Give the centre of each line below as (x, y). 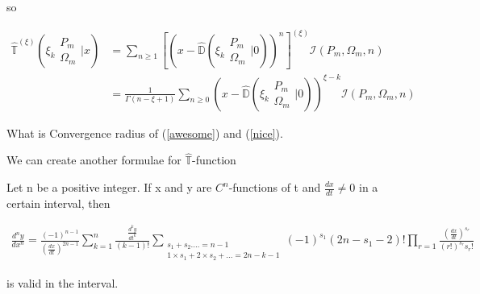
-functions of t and (275, 187)
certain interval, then (58, 203)
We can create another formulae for (94, 160)
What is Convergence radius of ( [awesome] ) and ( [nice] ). (145, 133)
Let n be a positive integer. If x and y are (109, 187)
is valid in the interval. (63, 282)
